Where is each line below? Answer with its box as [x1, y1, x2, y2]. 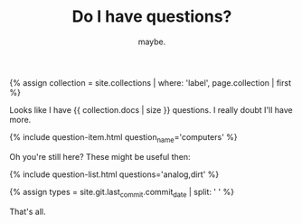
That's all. [9, 206, 46, 217]
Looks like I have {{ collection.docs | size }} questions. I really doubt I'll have [9, 104, 293, 115]
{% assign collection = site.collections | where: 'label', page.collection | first [9, 77, 292, 88]
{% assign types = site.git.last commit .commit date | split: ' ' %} [9, 186, 235, 200]
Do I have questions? [71, 6, 232, 27]
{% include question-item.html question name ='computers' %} [9, 131, 238, 145]
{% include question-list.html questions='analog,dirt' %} [9, 169, 220, 180]
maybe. [137, 36, 166, 47]
